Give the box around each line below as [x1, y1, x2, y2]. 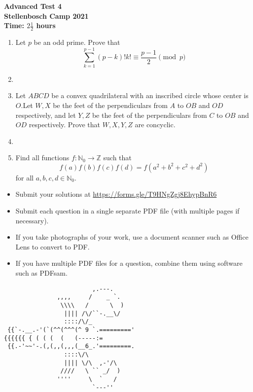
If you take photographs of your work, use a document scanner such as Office [15, 232, 249, 242]
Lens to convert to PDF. [15, 241, 90, 251]
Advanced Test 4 [4, 1, 62, 11]
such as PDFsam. [15, 268, 68, 278]
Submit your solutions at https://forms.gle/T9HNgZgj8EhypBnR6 [15, 189, 217, 199]
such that [103, 152, 132, 163]
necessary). [15, 215, 49, 225]
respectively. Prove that [29, 119, 100, 130]
